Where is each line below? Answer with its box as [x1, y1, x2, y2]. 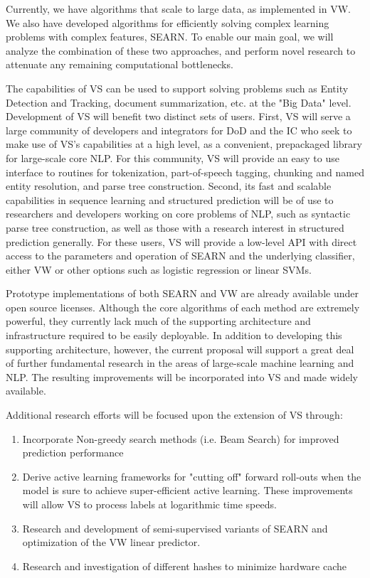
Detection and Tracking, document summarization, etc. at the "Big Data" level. [6, 95, 351, 109]
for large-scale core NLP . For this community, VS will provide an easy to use [6, 150, 339, 165]
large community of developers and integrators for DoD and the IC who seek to [6, 122, 352, 137]
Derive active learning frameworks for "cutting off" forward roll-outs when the [22, 469, 361, 483]
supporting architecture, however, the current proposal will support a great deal [6, 341, 354, 356]
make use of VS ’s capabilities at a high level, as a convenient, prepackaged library [6, 137, 362, 151]
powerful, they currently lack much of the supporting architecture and [6, 314, 311, 328]
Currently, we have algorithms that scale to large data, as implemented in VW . [6, 1, 351, 16]
